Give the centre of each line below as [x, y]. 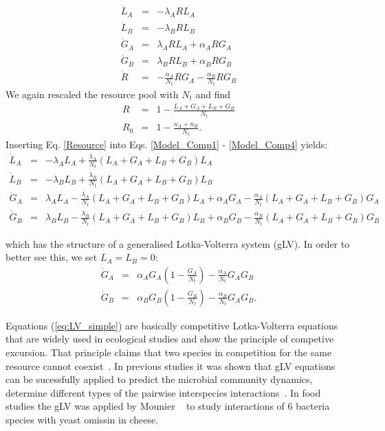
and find [213, 94]
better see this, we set [52, 257]
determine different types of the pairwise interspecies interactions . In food [163, 392]
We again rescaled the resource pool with [92, 94]
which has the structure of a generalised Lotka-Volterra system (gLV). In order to [178, 243]
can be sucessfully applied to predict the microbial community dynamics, [159, 379]
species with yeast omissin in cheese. [82, 419]
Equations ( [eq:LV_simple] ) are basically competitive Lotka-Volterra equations [172, 325]
